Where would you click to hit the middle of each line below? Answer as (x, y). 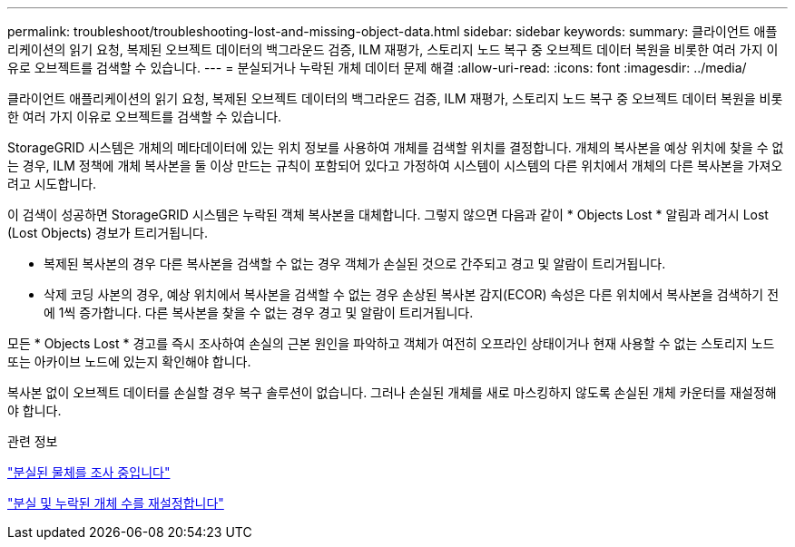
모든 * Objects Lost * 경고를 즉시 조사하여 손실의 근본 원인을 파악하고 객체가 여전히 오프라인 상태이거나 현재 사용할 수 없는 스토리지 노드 (391, 343)
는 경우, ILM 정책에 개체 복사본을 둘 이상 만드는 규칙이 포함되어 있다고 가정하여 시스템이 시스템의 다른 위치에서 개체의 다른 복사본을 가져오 (395, 166)
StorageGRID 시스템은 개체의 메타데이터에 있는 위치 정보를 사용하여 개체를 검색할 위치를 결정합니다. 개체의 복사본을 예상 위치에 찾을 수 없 (396, 147)
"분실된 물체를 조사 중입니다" (89, 472)
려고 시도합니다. (52, 184)
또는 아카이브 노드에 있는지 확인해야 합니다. (129, 361)
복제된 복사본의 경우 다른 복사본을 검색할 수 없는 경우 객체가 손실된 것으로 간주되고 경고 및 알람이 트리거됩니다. (355, 264)
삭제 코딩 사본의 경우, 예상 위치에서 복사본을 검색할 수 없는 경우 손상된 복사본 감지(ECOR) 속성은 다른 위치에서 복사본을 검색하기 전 (412, 294)
